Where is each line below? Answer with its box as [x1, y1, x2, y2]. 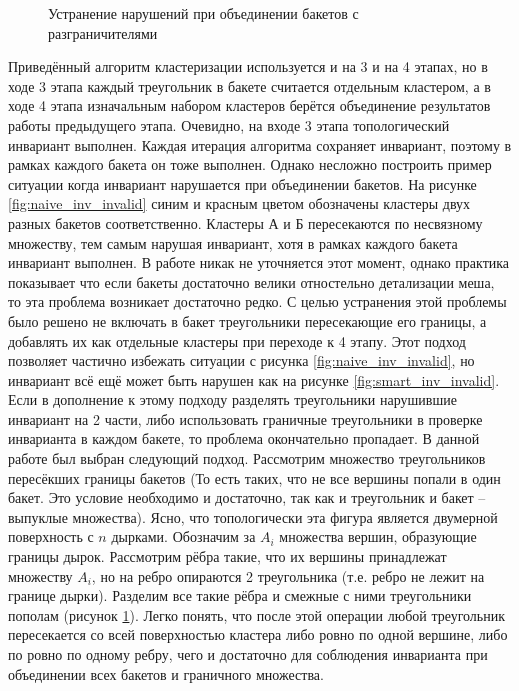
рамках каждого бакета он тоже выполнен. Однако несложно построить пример [8, 154, 492, 175]
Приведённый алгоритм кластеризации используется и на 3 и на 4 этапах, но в [8, 56, 488, 77]
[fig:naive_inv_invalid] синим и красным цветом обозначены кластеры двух [8, 193, 471, 214]
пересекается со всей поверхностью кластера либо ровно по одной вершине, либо [8, 624, 508, 645]
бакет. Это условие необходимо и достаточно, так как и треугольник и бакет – [8, 487, 486, 508]
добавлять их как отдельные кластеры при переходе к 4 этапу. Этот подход [8, 330, 466, 351]
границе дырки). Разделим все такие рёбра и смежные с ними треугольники [8, 585, 472, 606]
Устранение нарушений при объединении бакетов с [48, 3, 359, 23]
